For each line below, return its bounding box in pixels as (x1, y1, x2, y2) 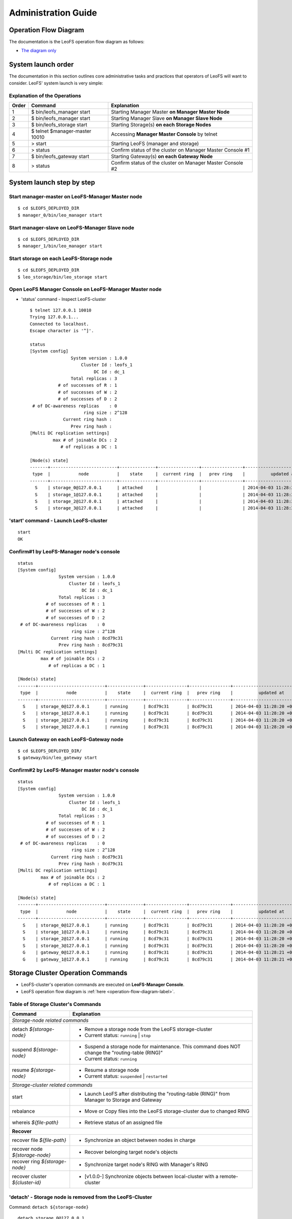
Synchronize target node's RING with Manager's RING (84, 1161, 208, 1168)
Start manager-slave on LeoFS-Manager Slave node (9, 224, 134, 231)
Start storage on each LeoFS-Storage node (9, 255, 112, 262)
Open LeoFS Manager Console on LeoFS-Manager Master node (9, 286, 162, 293)
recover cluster (12, 1173, 47, 1180)
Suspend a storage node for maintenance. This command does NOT (84, 1043, 241, 1050)
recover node (12, 1145, 43, 1152)
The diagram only (21, 48, 57, 54)
